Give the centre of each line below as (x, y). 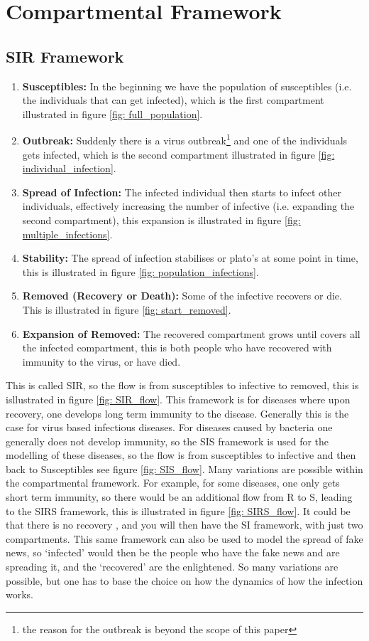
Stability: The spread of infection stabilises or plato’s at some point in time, (190, 258)
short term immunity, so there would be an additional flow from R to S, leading (179, 497)
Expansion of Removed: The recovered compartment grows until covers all (191, 333)
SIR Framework (65, 56)
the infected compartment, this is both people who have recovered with (177, 348)
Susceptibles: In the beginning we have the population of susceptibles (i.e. (187, 86)
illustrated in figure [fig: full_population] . (112, 113)
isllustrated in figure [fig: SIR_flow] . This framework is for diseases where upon (178, 399)
